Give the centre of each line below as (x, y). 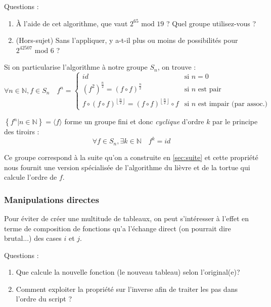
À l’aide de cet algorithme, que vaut (72, 23)
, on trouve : (177, 67)
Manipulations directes (52, 199)
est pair (210, 89)
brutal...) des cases (33, 238)
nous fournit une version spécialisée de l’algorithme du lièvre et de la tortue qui (127, 167)
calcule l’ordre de (31, 177)
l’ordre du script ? (44, 299)
